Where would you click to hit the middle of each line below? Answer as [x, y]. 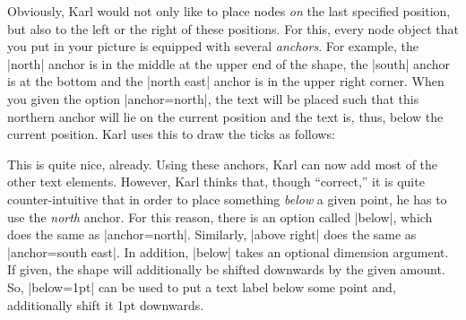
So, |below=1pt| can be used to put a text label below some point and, [202, 286]
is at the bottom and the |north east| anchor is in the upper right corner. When [226, 81]
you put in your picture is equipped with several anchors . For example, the [213, 46]
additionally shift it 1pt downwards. [106, 304]
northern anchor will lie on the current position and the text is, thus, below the [225, 116]
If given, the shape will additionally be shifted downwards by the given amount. [226, 269]
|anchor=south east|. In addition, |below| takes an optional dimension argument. [228, 251]
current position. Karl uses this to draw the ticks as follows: [171, 134]
